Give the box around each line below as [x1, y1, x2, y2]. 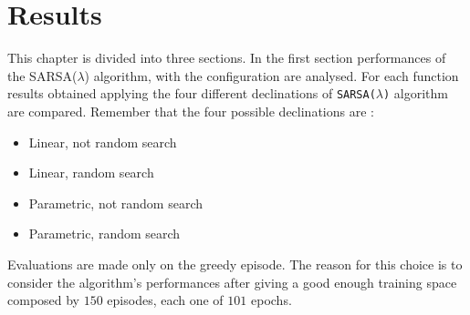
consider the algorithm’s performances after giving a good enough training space [7, 272, 457, 291]
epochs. [250, 290, 292, 310]
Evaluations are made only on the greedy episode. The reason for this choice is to [7, 254, 463, 273]
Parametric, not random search [28, 193, 204, 212]
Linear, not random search [28, 132, 177, 151]
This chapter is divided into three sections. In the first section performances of [7, 48, 446, 67]
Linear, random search [28, 163, 154, 182]
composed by [7, 290, 80, 310]
